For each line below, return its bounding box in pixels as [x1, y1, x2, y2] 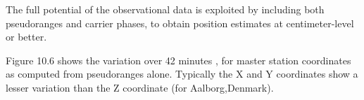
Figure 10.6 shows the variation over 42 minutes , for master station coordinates [6, 52, 351, 67]
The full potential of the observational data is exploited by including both [6, 2, 325, 16]
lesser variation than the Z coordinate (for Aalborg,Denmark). [6, 80, 274, 94]
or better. [6, 29, 47, 44]
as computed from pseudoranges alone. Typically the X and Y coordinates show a [6, 66, 358, 81]
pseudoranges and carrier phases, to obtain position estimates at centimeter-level [6, 15, 354, 30]
